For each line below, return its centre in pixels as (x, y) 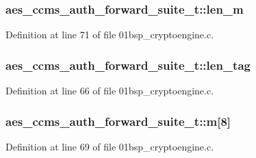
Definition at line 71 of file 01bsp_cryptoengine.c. (110, 35)
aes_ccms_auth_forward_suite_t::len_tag (128, 65)
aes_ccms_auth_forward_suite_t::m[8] (118, 121)
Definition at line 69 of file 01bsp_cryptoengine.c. (110, 146)
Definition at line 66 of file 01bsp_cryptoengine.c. (110, 91)
